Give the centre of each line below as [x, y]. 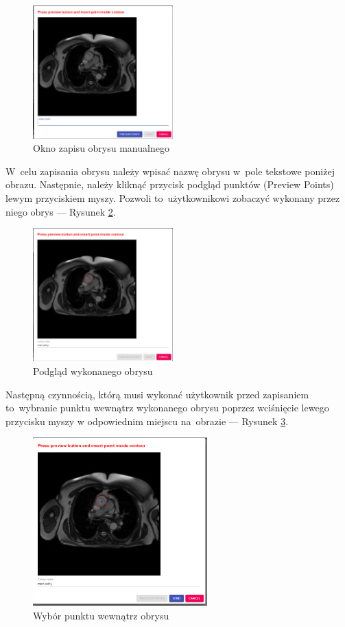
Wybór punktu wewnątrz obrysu [101, 615]
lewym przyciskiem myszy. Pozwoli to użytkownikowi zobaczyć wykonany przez [173, 198]
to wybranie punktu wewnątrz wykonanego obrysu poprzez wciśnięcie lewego [167, 408]
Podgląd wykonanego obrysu [93, 371]
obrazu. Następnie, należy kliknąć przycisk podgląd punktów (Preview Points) [170, 184]
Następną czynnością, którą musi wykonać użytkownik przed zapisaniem [157, 394]
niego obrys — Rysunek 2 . [61, 211]
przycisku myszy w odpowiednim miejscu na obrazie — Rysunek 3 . [147, 421]
